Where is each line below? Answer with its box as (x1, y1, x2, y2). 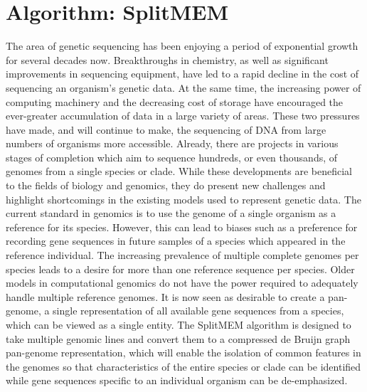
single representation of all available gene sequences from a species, (53, 303, 344, 318)
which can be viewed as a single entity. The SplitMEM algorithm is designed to (6, 317, 351, 332)
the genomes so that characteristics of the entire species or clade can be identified (6, 359, 361, 374)
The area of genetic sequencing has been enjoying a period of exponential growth (6, 38, 358, 53)
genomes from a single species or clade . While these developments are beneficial (6, 164, 353, 179)
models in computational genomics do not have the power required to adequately (6, 275, 358, 290)
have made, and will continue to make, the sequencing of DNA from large (6, 122, 326, 137)
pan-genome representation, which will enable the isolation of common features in (6, 345, 361, 360)
